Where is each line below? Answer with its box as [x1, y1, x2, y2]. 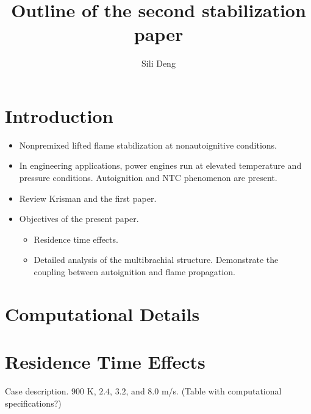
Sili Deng [141, 57, 176, 70]
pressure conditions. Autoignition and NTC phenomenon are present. [19, 171, 277, 184]
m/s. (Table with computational [161, 385, 282, 397]
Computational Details [5, 301, 200, 326]
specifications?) [5, 396, 62, 409]
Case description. [5, 385, 69, 397]
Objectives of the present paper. [19, 212, 139, 225]
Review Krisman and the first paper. [19, 191, 157, 204]
